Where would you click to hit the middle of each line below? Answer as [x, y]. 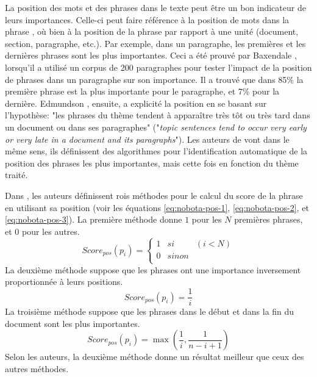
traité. [16, 175]
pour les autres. [51, 231]
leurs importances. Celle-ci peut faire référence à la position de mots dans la [147, 19]
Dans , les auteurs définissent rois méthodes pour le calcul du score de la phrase [154, 195]
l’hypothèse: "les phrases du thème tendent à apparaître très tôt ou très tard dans [158, 115]
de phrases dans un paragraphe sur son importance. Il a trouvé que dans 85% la [154, 79]
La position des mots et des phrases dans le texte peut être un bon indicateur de [155, 7]
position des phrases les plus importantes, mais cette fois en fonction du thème [152, 163]
